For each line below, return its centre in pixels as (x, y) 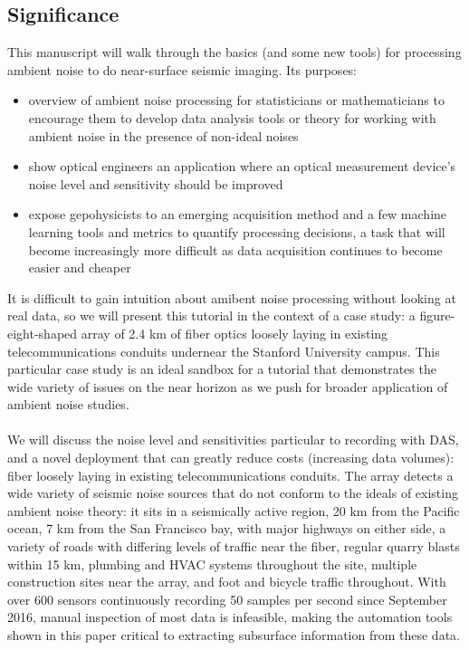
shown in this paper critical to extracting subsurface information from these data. (234, 635)
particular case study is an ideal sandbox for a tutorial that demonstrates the (222, 369)
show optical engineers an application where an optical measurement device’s (242, 166)
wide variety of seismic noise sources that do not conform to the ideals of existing (233, 493)
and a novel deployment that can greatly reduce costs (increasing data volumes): (231, 458)
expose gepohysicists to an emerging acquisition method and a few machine (238, 214)
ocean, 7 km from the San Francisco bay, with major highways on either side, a (227, 528)
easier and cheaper (80, 268)
